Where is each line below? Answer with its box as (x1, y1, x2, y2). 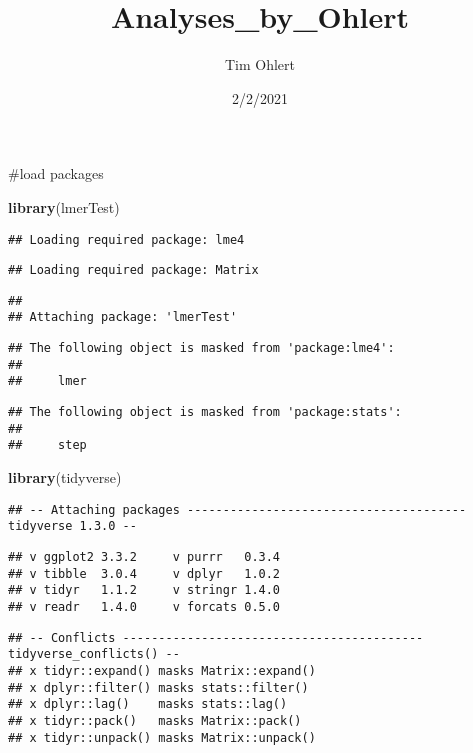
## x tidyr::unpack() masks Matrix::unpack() (8, 730, 316, 745)
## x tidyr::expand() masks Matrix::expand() (8, 663, 316, 678)
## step (8, 438, 87, 453)
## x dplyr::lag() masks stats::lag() (8, 697, 288, 712)
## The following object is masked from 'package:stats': (8, 405, 402, 420)
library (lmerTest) (8, 196, 120, 217)
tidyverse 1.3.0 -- (8, 519, 137, 534)
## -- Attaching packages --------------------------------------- (8, 502, 467, 517)
